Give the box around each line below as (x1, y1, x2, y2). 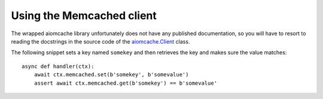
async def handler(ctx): (22, 63, 95, 70)
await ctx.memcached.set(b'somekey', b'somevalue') (33, 72, 189, 78)
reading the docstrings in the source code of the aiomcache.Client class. (11, 38, 190, 45)
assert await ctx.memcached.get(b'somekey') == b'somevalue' (33, 79, 218, 86)
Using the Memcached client (11, 9, 157, 22)
